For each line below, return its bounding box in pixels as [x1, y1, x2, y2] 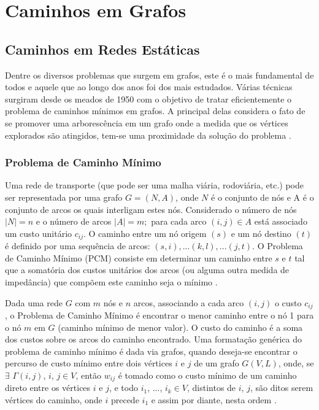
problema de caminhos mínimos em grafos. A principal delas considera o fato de [5, 104, 306, 117]
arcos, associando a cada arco [133, 296, 244, 309]
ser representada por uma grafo [5, 190, 123, 203]
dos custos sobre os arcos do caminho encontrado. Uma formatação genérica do [5, 333, 302, 346]
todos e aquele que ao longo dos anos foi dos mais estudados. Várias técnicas [5, 80, 293, 93]
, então [75, 368, 102, 381]
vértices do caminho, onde [5, 393, 102, 406]
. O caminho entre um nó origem [83, 226, 207, 239]
